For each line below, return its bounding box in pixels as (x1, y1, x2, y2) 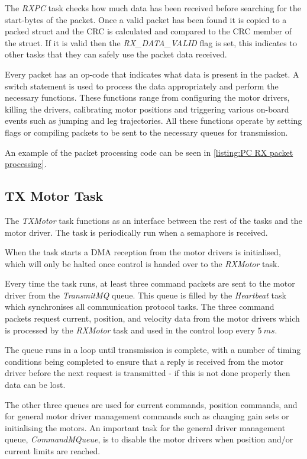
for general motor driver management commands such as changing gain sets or (5, 410, 289, 422)
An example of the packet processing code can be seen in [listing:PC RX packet (5, 146, 293, 158)
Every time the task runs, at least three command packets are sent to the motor (5, 277, 295, 290)
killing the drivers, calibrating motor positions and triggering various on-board (5, 102, 289, 115)
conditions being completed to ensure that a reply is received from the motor (5, 355, 284, 367)
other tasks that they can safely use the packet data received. (5, 48, 227, 60)
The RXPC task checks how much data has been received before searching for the (5, 2, 301, 14)
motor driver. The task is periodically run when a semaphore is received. (5, 226, 268, 238)
